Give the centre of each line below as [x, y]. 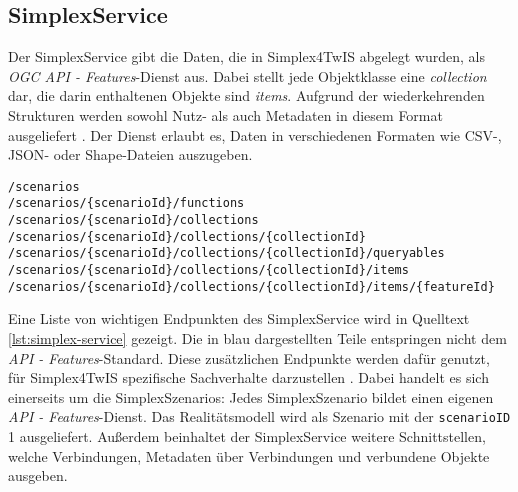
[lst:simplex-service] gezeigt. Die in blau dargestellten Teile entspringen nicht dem [257, 337]
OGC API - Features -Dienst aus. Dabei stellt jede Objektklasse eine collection [247, 75]
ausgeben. [38, 475]
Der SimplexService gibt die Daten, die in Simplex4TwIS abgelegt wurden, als [246, 56]
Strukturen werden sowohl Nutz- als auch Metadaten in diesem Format [225, 114]
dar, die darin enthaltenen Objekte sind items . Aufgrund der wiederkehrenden [246, 95]
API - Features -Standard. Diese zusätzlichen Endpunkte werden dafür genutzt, [249, 357]
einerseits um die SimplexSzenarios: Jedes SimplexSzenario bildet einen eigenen [251, 396]
